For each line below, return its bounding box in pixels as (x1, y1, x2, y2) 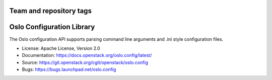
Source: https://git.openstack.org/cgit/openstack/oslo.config (22, 59, 149, 65)
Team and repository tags (9, 7, 92, 15)
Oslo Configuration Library (9, 23, 95, 31)
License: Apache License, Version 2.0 (22, 45, 100, 51)
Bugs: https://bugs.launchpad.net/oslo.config (22, 66, 116, 72)
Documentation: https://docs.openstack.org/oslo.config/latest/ (22, 52, 152, 58)
